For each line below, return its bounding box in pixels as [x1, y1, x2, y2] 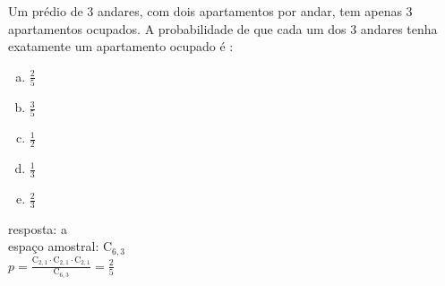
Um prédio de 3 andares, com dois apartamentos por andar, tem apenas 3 [8, 2, 413, 20]
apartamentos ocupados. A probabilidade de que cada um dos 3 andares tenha [8, 19, 438, 38]
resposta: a [8, 219, 67, 238]
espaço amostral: [8, 237, 99, 256]
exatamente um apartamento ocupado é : [8, 37, 234, 56]
